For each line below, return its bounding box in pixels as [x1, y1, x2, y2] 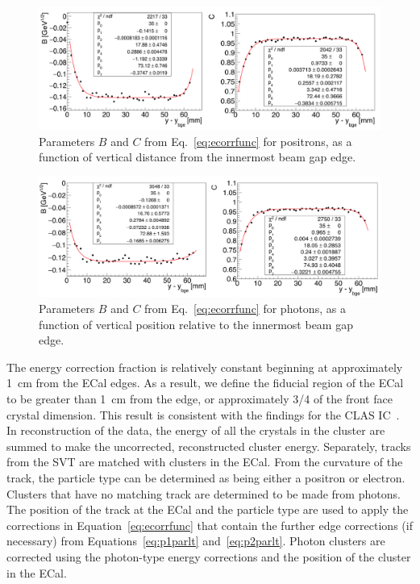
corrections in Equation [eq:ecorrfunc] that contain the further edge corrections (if [6, 516, 413, 533]
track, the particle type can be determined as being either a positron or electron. [6, 469, 405, 486]
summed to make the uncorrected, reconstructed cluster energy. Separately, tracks [6, 437, 411, 454]
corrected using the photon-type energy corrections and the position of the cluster [6, 548, 411, 565]
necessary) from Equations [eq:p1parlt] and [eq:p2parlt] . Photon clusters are [6, 532, 385, 549]
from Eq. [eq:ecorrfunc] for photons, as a [144, 300, 346, 317]
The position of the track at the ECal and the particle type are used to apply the [6, 501, 409, 518]
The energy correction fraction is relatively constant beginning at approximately [6, 358, 403, 375]
